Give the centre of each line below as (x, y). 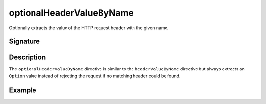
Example (23, 90)
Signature (25, 42)
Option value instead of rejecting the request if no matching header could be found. (95, 76)
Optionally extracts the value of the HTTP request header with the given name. (89, 28)
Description (28, 57)
